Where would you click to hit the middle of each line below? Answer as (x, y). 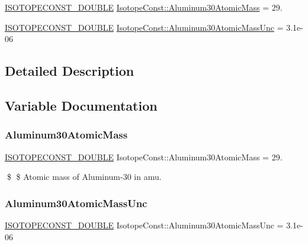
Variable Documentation (81, 105)
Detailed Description (70, 71)
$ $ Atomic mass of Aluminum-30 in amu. (84, 177)
